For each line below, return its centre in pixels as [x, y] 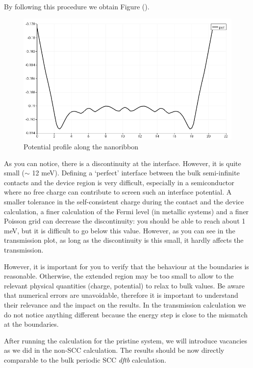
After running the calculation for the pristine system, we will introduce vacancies [126, 340]
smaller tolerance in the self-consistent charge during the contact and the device [124, 202]
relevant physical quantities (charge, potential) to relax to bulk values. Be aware [124, 285]
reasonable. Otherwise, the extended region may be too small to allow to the [119, 276]
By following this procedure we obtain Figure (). [77, 6]
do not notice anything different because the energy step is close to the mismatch [126, 314]
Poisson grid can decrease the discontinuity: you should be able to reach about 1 [125, 221]
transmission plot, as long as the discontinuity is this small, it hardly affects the [124, 240]
